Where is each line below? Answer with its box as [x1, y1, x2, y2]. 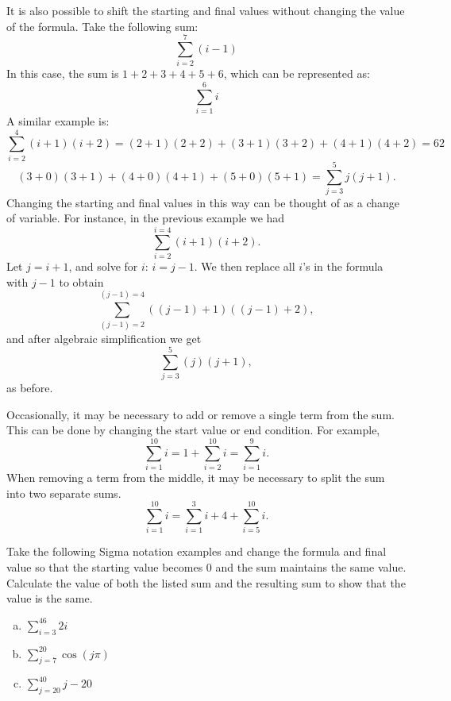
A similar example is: [6, 113, 110, 129]
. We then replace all [194, 258, 295, 275]
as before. [6, 379, 53, 396]
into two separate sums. [6, 484, 121, 501]
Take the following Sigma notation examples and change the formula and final [6, 543, 387, 560]
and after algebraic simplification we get [6, 329, 202, 346]
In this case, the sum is [6, 65, 119, 82]
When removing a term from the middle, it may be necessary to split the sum [6, 469, 385, 486]
